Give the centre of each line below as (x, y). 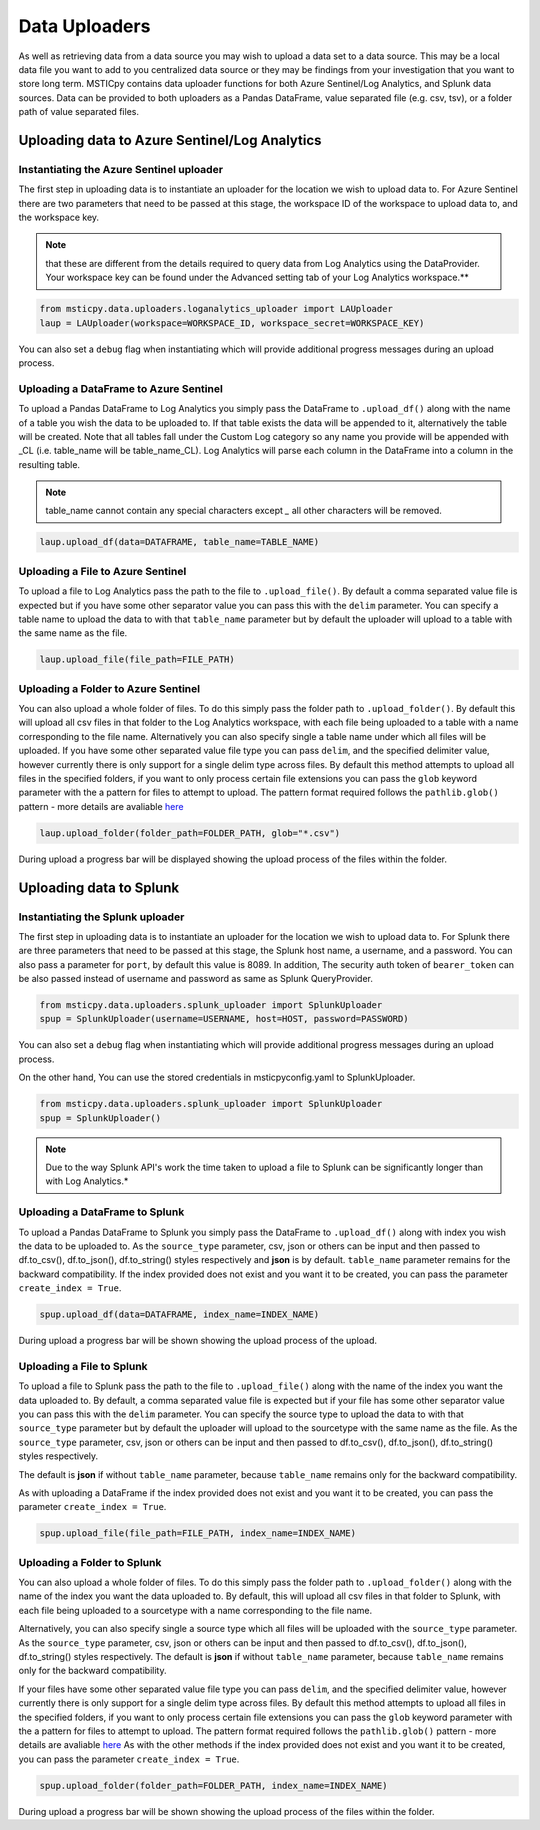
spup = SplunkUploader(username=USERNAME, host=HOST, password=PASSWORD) (224, 1019)
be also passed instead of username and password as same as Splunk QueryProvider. (196, 979)
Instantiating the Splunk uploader (101, 917)
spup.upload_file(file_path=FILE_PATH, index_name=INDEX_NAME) (198, 1533)
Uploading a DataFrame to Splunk (101, 1212)
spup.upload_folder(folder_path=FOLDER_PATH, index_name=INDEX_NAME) (213, 1785)
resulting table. (49, 464)
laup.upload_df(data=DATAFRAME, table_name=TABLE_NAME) (179, 542)
